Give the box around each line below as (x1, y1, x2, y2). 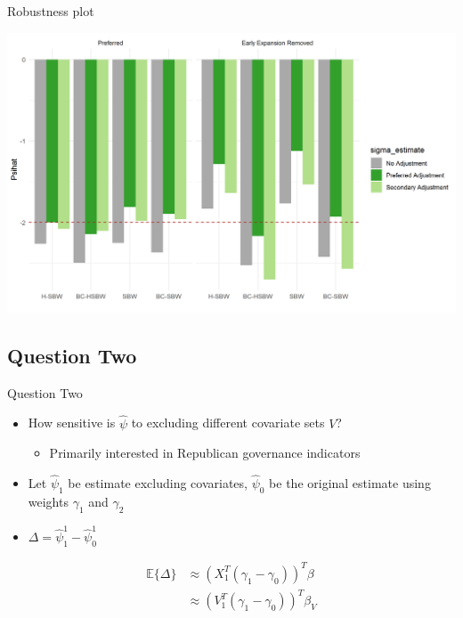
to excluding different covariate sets (131, 413, 325, 432)
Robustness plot (7, 2, 94, 20)
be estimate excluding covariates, (68, 474, 248, 492)
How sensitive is (28, 413, 116, 432)
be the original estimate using (269, 474, 431, 492)
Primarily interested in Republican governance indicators (49, 443, 361, 462)
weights (28, 492, 69, 510)
